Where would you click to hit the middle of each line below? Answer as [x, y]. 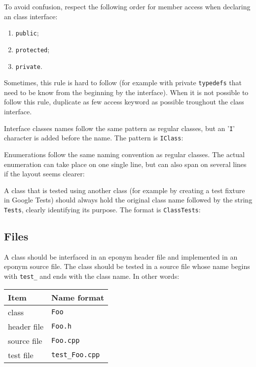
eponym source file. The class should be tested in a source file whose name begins [127, 266]
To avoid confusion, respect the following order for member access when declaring [127, 6]
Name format [78, 297]
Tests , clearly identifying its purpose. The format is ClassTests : [102, 209]
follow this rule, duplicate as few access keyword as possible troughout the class [124, 102]
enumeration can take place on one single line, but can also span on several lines [125, 164]
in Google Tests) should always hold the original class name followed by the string [128, 200]
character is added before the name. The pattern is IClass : [94, 138]
